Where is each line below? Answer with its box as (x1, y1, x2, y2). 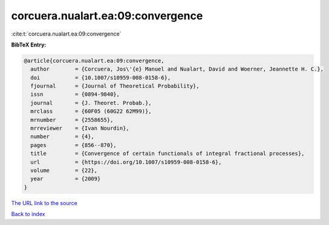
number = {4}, (30, 133, 95, 140)
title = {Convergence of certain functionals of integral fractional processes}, (30, 150, 305, 157)
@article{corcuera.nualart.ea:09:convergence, (24, 57, 164, 64)
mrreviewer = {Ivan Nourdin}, (30, 125, 129, 132)
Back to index (11, 211, 45, 218)
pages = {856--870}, (30, 142, 117, 148)
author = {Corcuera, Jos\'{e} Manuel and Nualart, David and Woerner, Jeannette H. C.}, (30, 66, 324, 72)
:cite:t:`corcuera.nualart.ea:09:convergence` (11, 30, 122, 37)
